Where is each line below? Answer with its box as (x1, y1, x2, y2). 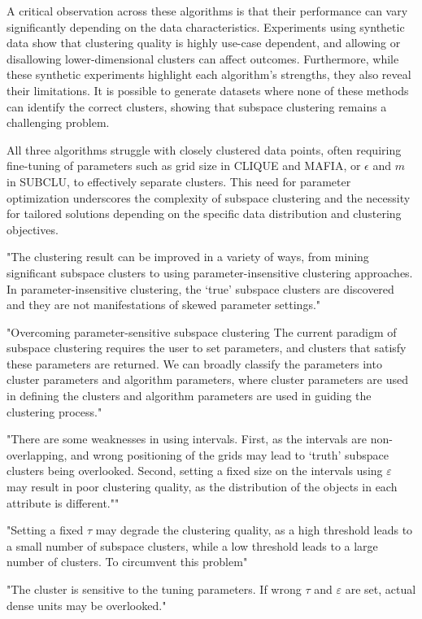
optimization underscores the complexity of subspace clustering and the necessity (7, 189, 411, 206)
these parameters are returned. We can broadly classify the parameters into (7, 355, 382, 372)
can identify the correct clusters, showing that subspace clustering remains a (7, 98, 387, 115)
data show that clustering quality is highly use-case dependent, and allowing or (7, 34, 401, 51)
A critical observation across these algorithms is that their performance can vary (7, 2, 408, 19)
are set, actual (345, 581, 416, 597)
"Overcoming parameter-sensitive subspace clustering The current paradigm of (7, 323, 397, 340)
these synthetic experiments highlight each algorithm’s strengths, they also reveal (7, 66, 411, 83)
